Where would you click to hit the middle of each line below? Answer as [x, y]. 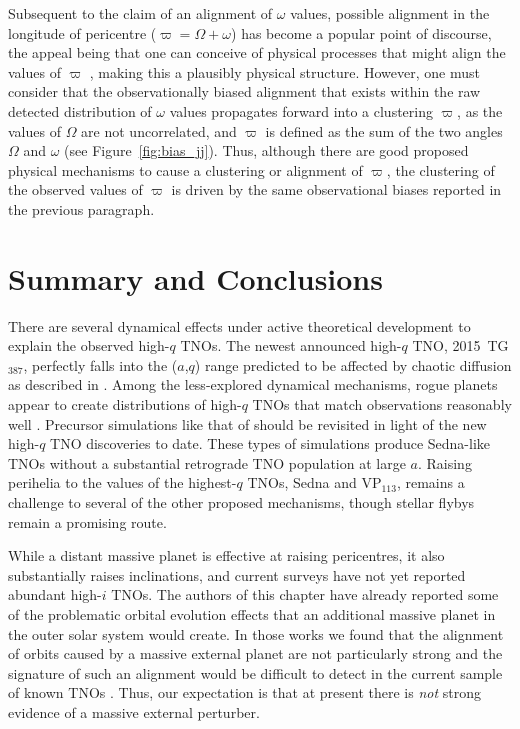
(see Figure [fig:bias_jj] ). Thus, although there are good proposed [266, 150]
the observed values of [75, 189]
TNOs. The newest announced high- [291, 345]
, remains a [430, 482]
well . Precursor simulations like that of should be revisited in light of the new [247, 423]
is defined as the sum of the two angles [384, 130]
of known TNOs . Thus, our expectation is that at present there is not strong [244, 692]
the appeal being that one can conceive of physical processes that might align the [257, 52]
